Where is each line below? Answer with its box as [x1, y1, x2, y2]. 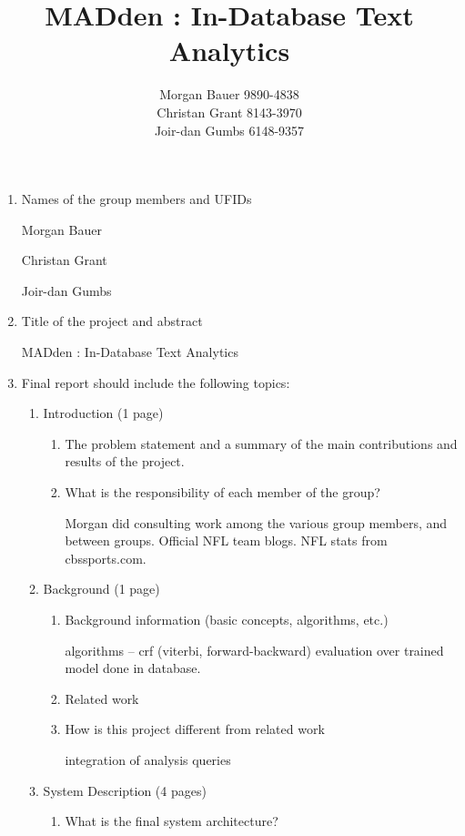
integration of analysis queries [65, 749, 231, 769]
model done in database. [65, 658, 201, 678]
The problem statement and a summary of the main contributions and [65, 433, 458, 453]
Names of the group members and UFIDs [21, 189, 252, 209]
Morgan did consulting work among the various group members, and [65, 513, 448, 532]
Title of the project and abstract [21, 311, 203, 331]
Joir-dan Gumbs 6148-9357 [154, 120, 305, 139]
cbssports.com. [65, 548, 147, 567]
